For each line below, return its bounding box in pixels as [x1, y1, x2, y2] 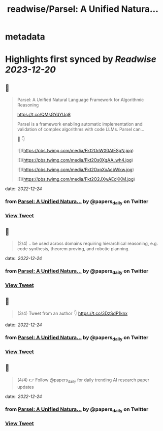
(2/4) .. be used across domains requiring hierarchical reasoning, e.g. [17, 240, 158, 247]
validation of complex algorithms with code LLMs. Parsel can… [17, 127, 145, 133]
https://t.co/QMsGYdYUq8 [17, 112, 71, 118]
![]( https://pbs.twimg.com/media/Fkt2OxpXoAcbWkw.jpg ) [17, 166, 134, 173]
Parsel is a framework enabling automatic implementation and [17, 121, 143, 127]
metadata [5, 31, 45, 42]
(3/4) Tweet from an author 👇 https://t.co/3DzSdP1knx [17, 310, 128, 316]
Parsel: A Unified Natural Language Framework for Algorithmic [17, 97, 144, 103]
